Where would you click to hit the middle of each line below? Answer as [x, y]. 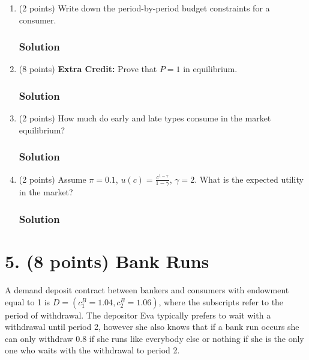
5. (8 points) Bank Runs [107, 261]
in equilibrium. [210, 69]
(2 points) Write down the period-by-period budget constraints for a [144, 8]
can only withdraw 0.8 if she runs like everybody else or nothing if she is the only [154, 338]
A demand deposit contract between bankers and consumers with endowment [147, 290]
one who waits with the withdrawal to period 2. [92, 350]
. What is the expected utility [249, 179]
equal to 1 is [28, 301]
